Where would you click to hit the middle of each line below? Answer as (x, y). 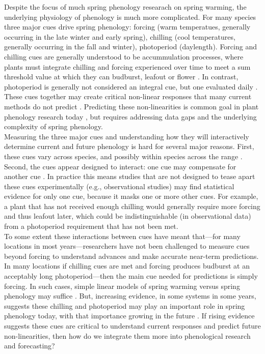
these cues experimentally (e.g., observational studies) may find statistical (119, 186)
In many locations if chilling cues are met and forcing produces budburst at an (127, 266)
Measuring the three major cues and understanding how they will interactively (127, 136)
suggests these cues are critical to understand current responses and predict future (132, 326)
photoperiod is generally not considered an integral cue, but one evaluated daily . (131, 86)
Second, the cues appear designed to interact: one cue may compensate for (120, 166)
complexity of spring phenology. (54, 126)
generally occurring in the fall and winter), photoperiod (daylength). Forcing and (130, 47)
